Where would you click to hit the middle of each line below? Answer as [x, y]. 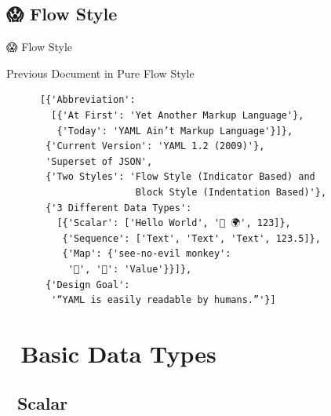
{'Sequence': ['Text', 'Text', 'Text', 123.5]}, [191, 238]
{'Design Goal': [88, 285]
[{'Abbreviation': [87, 100]
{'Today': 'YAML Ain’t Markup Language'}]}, [175, 131]
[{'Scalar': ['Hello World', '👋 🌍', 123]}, [174, 223]
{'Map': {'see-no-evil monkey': [147, 254]
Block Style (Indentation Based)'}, [231, 192]
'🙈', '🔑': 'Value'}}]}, [130, 269]
